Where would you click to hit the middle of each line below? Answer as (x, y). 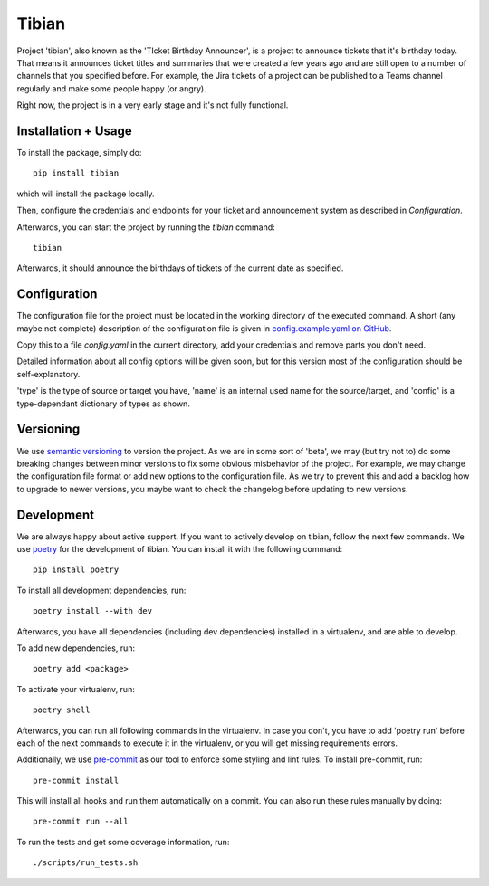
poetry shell (62, 710)
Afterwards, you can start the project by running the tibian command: (146, 227)
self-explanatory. (48, 374)
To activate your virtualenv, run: (76, 689)
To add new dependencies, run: (76, 648)
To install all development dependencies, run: (101, 590)
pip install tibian (76, 173)
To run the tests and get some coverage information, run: (123, 842)
